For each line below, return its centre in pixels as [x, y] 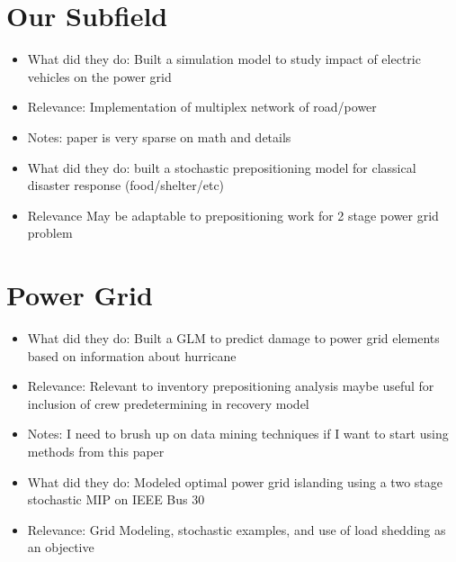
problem [50, 233]
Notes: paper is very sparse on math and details [159, 136]
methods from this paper [96, 451]
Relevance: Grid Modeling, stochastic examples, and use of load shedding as [237, 529]
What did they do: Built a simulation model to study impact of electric [224, 59]
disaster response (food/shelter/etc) [126, 185]
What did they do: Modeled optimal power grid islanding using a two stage [235, 481]
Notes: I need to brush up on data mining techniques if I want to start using [238, 434]
